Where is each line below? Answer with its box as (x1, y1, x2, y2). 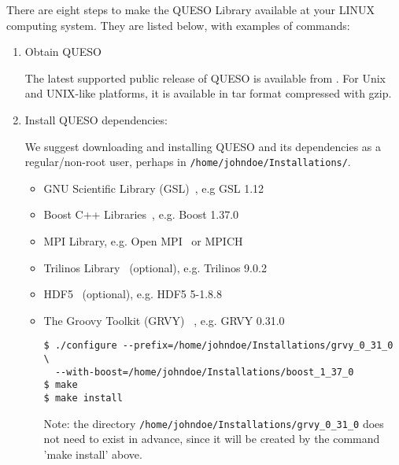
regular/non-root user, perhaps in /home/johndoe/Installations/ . (24, 153, 351, 170)
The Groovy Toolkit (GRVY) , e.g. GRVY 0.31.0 (43, 312, 285, 328)
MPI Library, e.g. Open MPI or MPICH (43, 233, 243, 249)
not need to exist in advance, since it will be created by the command (43, 430, 380, 447)
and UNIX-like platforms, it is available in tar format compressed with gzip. (24, 85, 392, 101)
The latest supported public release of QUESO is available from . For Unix (24, 69, 386, 86)
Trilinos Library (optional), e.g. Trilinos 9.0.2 (43, 259, 267, 275)
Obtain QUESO (24, 43, 102, 60)
